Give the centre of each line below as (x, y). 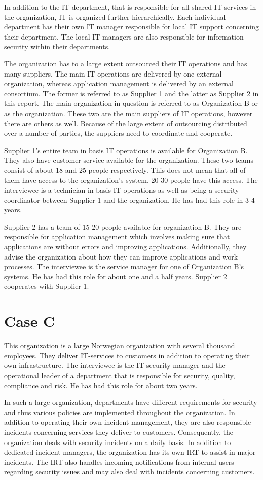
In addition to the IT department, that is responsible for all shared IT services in (130, 7)
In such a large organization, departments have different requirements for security (131, 402)
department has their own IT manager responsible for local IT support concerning (132, 27)
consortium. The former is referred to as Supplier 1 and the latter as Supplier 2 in (131, 93)
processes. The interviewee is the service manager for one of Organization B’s (124, 266)
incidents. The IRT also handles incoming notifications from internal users (119, 461)
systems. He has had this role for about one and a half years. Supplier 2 (116, 276)
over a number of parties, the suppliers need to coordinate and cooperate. (118, 133)
